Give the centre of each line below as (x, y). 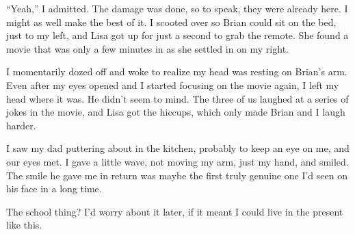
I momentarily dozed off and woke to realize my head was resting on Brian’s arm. (177, 71)
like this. (24, 225)
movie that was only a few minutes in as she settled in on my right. (147, 48)
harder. (21, 125)
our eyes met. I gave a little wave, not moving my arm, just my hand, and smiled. (177, 161)
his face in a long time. (54, 188)
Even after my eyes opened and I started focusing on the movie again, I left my (173, 84)
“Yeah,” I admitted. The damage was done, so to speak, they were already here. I (177, 8)
